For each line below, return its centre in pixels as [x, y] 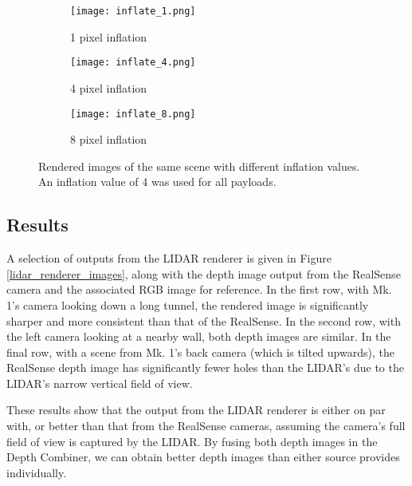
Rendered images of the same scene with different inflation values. [199, 166]
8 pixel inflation [109, 139]
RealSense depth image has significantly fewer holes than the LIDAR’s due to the [205, 367]
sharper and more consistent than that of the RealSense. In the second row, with [204, 320]
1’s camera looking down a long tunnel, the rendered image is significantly [188, 304]
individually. [37, 472]
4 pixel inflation [109, 87]
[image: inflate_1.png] [133, 11]
